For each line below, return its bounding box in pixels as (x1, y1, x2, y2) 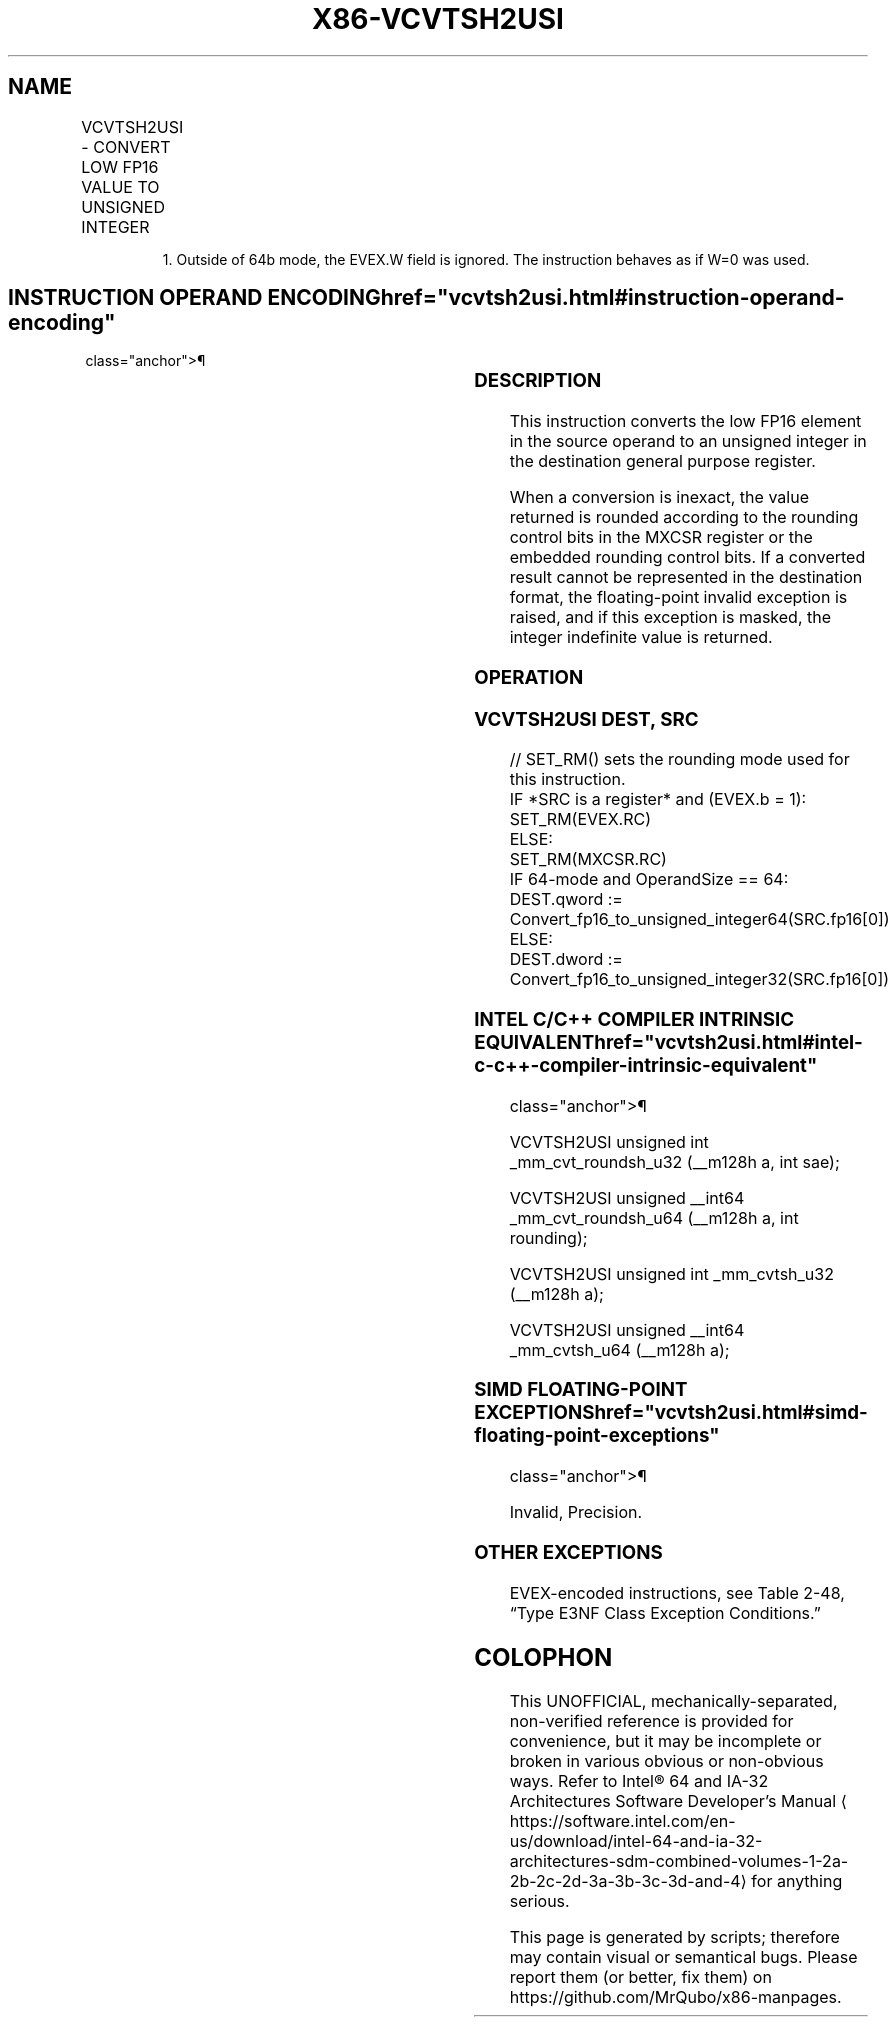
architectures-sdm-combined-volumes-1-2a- (509, 1851, 849, 1872)
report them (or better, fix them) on (509, 1967, 772, 1988)
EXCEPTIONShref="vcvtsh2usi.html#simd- (474, 1401, 868, 1425)
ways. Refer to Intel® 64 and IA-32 (509, 1771, 769, 1792)
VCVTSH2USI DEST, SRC (474, 707, 699, 731)
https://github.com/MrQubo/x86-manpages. (509, 1987, 842, 2008)
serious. (509, 1891, 570, 1912)
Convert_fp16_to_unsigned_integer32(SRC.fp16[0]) (509, 969, 890, 990)
